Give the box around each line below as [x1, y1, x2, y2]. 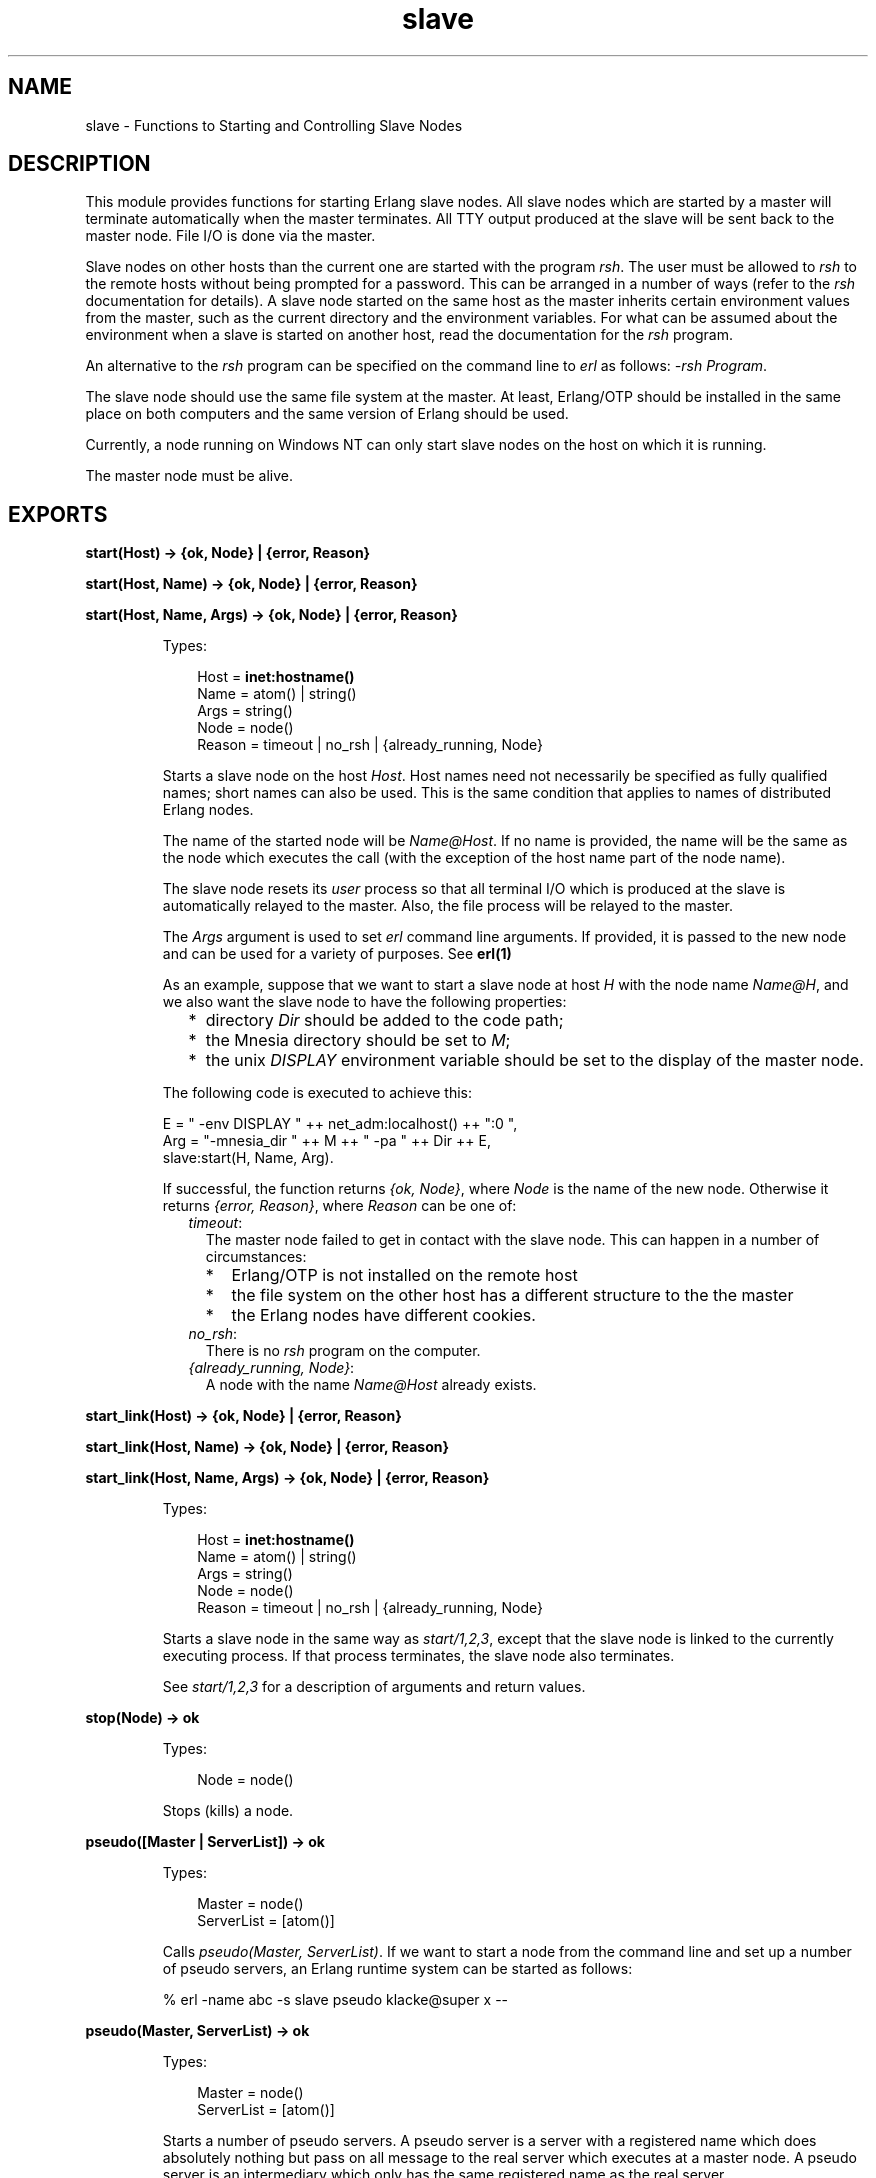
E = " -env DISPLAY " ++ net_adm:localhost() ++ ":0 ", [162, 1115, 518, 1133]
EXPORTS [8, 501, 108, 527]
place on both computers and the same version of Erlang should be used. [85, 405, 569, 423]
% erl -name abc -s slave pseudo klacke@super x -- [162, 1991, 509, 2009]
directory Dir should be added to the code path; [205, 1010, 564, 1031]
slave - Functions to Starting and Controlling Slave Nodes [85, 116, 463, 134]
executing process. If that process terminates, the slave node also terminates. [162, 1647, 675, 1665]
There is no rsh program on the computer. [205, 1342, 481, 1360]
